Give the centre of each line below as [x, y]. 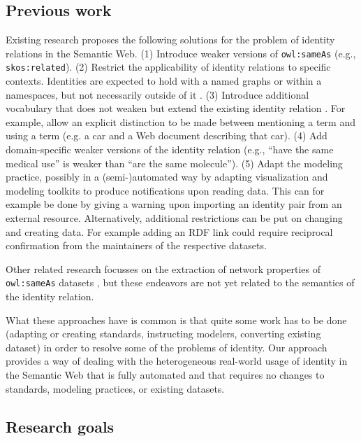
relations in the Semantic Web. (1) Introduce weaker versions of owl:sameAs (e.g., [181, 53]
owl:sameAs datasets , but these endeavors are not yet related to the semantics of [180, 282]
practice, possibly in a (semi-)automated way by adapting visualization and [167, 177]
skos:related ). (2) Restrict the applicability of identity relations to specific [168, 67]
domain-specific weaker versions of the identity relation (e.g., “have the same [170, 149]
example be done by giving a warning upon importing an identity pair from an [174, 204]
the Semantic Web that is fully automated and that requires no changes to [165, 375]
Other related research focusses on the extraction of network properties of [163, 268]
